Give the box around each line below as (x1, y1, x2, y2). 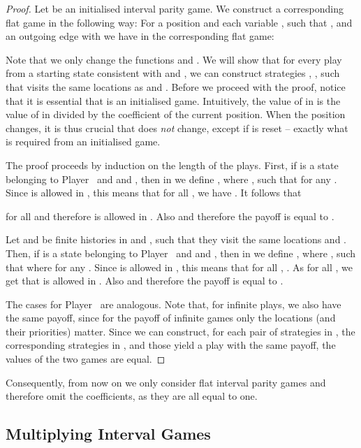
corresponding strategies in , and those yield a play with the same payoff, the (6, 338, 336, 352)
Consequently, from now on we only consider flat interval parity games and (6, 375, 326, 389)
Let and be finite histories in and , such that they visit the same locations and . (6, 232, 346, 247)
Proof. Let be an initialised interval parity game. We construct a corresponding (6, 1, 344, 15)
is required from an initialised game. (6, 134, 161, 149)
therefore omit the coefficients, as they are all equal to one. (6, 389, 258, 403)
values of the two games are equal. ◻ (6, 352, 165, 366)
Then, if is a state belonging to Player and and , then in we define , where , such (6, 245, 355, 260)
